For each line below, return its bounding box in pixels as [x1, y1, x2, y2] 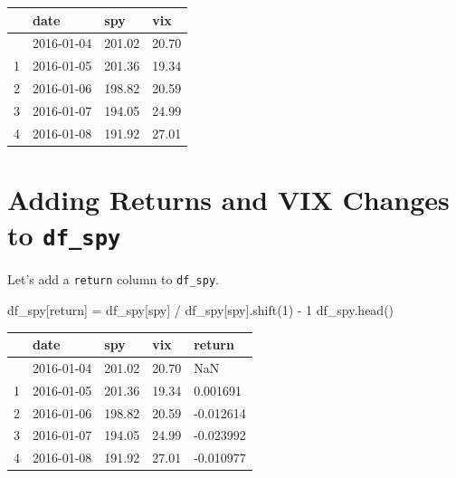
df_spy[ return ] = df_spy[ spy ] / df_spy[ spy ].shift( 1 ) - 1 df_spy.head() [7, 300, 394, 319]
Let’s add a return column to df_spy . [7, 270, 219, 289]
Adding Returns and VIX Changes [7, 181, 450, 217]
